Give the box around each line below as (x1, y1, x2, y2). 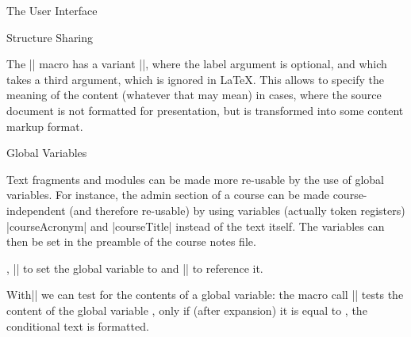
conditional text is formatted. (6, 317, 149, 334)
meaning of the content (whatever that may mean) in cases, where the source (6, 86, 382, 103)
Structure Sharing (6, 29, 94, 45)
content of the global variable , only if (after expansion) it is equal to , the (6, 301, 367, 318)
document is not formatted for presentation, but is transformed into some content (6, 101, 404, 118)
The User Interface (6, 2, 98, 18)
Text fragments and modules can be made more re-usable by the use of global (6, 170, 384, 187)
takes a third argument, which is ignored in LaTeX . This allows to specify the (6, 71, 384, 87)
